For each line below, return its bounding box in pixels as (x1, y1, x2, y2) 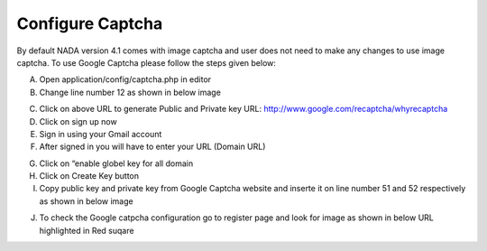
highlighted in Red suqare (39, 225, 134, 236)
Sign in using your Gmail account (39, 128, 162, 139)
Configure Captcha (16, 14, 163, 33)
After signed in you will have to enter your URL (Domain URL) (39, 141, 266, 153)
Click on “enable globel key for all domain (39, 158, 194, 169)
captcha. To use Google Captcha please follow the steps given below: (16, 57, 277, 68)
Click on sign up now (39, 116, 117, 126)
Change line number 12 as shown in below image (39, 87, 221, 98)
